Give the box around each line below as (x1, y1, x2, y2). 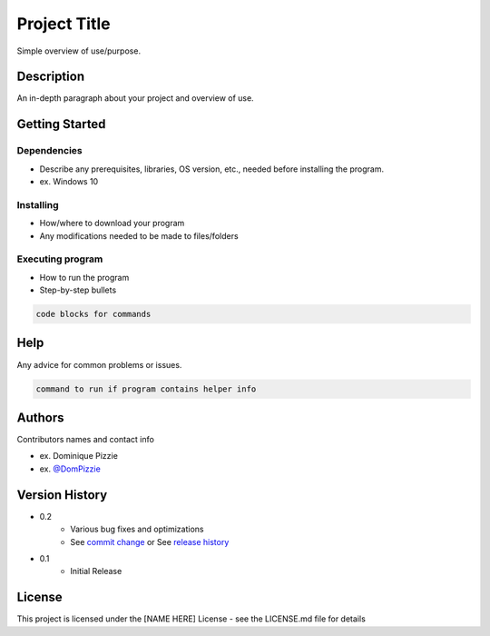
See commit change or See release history (70, 536, 230, 547)
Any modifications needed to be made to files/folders (39, 230, 240, 241)
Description (16, 69, 85, 84)
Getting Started (16, 116, 106, 132)
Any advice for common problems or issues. (16, 359, 182, 370)
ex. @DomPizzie (39, 463, 102, 474)
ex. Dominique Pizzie (39, 451, 118, 462)
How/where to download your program (39, 218, 185, 229)
